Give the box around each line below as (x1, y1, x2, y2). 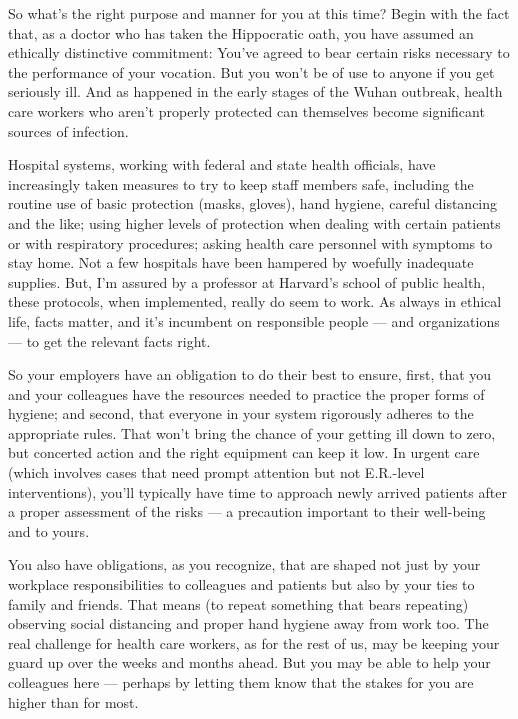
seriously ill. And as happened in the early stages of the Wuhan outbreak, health (8, 81, 503, 102)
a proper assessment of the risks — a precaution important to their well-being (8, 501, 486, 522)
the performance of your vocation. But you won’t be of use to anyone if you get (8, 61, 495, 82)
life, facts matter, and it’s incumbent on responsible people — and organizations (8, 310, 500, 331)
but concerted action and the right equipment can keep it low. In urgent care (8, 442, 480, 463)
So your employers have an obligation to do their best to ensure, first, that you (8, 364, 492, 385)
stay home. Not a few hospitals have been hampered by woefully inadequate (8, 252, 474, 273)
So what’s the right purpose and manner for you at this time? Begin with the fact (8, 3, 510, 23)
